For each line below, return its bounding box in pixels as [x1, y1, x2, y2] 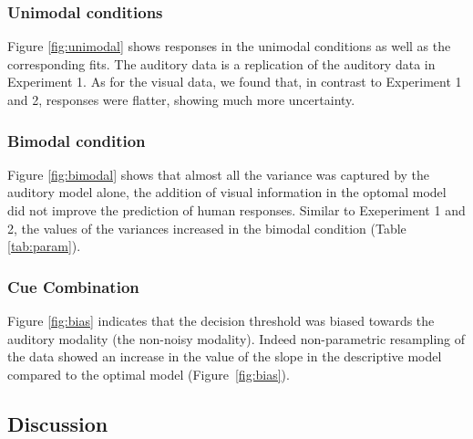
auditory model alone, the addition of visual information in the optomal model [7, 183, 447, 202]
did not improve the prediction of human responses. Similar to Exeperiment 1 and [7, 201, 466, 219]
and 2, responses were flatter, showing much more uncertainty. [7, 90, 355, 109]
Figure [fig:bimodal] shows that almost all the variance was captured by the [7, 164, 430, 183]
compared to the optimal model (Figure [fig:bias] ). [7, 364, 290, 383]
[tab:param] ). [7, 236, 81, 256]
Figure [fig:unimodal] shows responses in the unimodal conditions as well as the [7, 37, 451, 56]
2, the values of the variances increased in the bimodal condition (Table [7, 218, 406, 237]
